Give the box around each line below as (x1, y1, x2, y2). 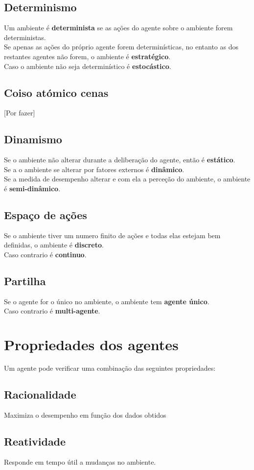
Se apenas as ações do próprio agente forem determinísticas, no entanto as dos (4, 42, 238, 52)
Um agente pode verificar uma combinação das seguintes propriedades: (4, 363, 216, 373)
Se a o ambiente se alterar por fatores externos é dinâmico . (4, 164, 185, 174)
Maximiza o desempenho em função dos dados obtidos (4, 409, 166, 420)
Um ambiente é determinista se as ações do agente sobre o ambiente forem (4, 22, 233, 33)
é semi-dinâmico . (4, 183, 61, 193)
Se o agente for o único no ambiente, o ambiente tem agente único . (4, 296, 209, 306)
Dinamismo (4, 132, 62, 147)
